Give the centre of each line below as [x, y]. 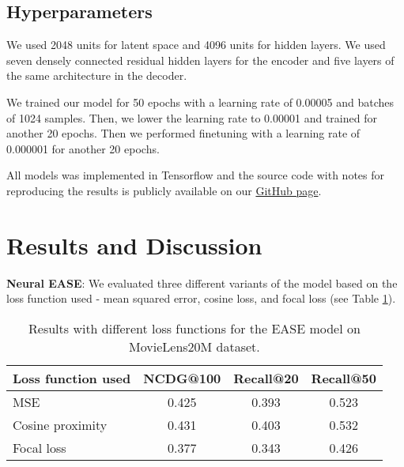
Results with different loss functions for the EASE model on [194, 328]
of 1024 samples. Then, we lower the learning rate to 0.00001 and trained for [192, 117]
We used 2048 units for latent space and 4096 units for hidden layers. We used [196, 45]
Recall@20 [266, 378]
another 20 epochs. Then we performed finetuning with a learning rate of [183, 133]
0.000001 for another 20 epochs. [83, 148]
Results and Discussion [134, 245]
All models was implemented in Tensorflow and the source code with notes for [196, 175]
